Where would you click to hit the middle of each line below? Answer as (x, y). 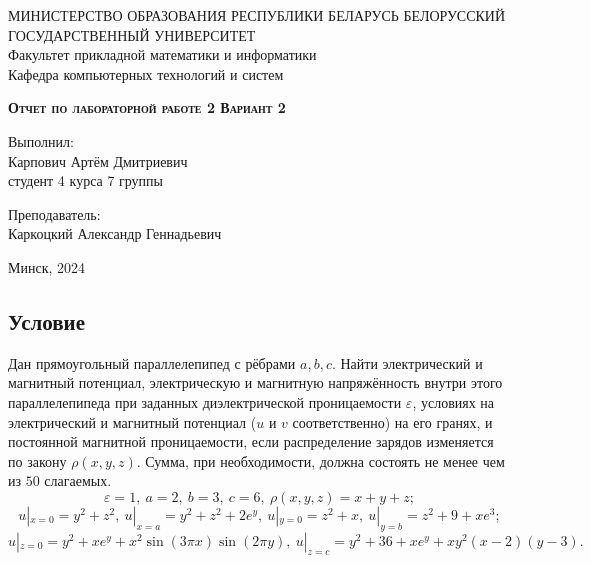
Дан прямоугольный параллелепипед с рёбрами (152, 362)
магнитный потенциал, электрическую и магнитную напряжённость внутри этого (255, 382)
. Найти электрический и (407, 362)
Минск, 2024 (47, 266)
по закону (37, 460)
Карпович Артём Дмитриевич (98, 160)
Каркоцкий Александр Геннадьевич (115, 233)
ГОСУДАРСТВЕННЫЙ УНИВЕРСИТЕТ (132, 34)
